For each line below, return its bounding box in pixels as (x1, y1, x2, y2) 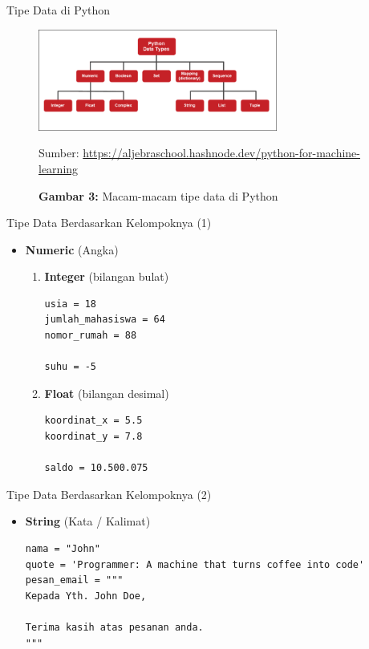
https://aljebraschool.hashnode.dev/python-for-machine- (83, 144, 360, 161)
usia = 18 (44, 298, 97, 310)
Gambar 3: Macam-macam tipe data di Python (39, 187, 278, 204)
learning (39, 160, 79, 176)
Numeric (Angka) (25, 241, 119, 258)
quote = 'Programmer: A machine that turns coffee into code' (25, 558, 365, 570)
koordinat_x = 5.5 (44, 415, 143, 427)
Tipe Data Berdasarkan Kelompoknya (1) (6, 214, 212, 231)
